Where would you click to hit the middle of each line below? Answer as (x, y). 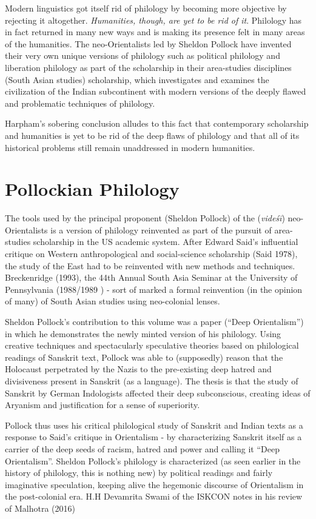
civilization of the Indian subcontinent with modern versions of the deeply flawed (156, 91)
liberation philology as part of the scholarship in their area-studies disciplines (148, 67)
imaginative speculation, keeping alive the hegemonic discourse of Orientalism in (154, 484)
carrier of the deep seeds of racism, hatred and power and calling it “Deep (142, 448)
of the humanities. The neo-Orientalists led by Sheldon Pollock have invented (148, 43)
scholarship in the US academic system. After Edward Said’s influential (166, 242)
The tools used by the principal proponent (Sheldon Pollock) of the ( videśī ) (145, 218)
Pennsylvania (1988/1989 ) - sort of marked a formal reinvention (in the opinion (154, 289)
